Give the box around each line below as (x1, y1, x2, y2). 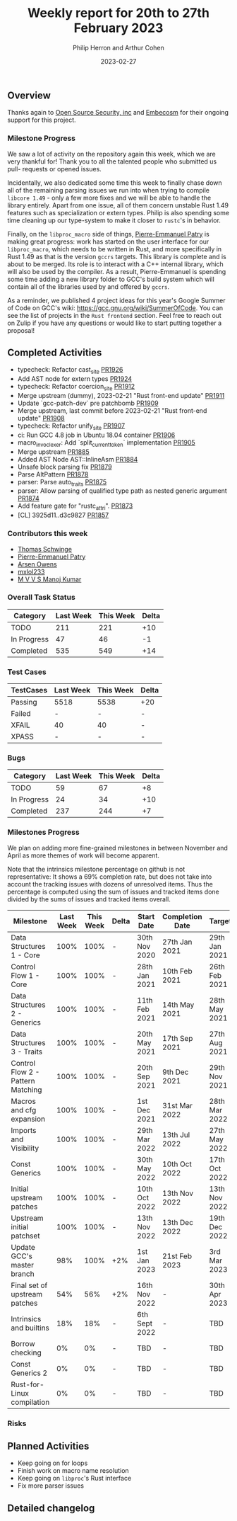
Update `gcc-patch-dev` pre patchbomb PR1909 (17, 399, 159, 408)
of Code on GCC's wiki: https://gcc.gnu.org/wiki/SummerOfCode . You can (7, 303, 224, 312)
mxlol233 (17, 567, 45, 576)
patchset (11, 1231, 40, 1241)
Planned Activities (7, 1440, 90, 1452)
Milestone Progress (7, 133, 76, 143)
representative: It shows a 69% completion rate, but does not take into (7, 872, 212, 881)
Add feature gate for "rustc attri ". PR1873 (17, 501, 133, 512)
